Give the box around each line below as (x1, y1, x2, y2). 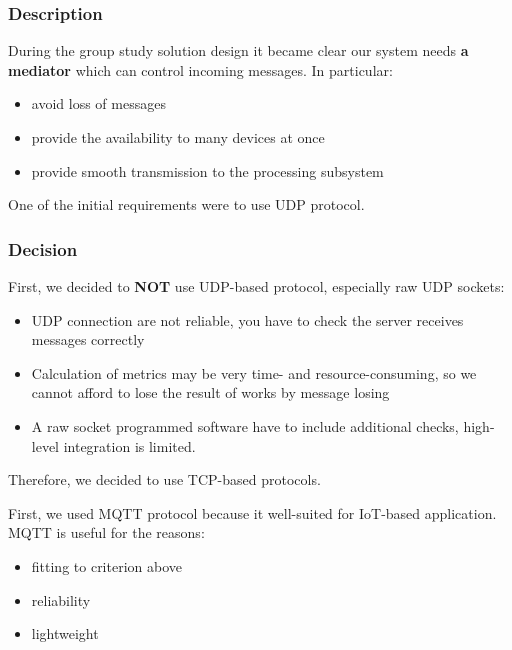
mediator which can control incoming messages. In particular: (8, 59, 393, 80)
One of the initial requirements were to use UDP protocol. (8, 194, 365, 215)
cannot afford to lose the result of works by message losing (31, 382, 390, 403)
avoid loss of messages (31, 93, 166, 114)
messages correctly (31, 329, 145, 350)
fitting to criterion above (31, 555, 183, 576)
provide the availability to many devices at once (31, 127, 325, 147)
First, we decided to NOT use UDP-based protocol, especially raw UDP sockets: (8, 276, 505, 296)
